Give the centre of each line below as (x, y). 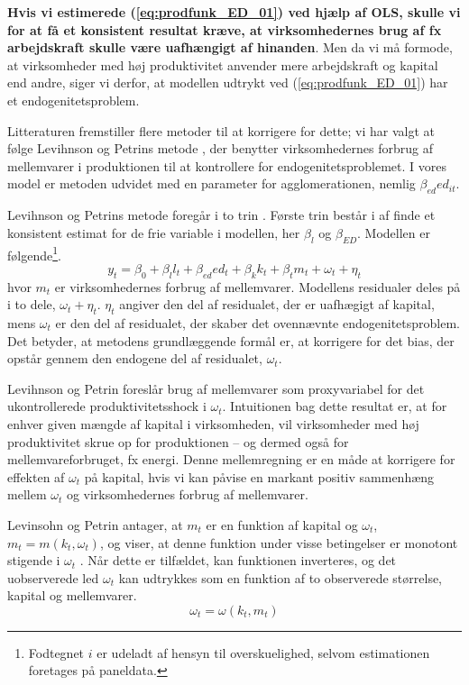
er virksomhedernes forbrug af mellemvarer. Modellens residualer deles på (257, 286)
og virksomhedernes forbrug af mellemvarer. (187, 494)
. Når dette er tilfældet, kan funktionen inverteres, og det (238, 560)
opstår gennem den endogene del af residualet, (135, 358)
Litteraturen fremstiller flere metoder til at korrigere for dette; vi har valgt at (221, 130)
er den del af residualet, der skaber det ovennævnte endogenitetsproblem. (257, 322)
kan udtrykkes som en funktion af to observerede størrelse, (280, 577)
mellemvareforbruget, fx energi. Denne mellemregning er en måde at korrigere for (231, 459)
